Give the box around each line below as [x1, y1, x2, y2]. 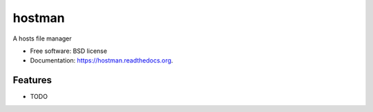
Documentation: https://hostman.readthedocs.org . [30, 56, 173, 65]
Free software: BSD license [30, 47, 107, 55]
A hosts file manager [12, 34, 72, 43]
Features [12, 74, 52, 86]
